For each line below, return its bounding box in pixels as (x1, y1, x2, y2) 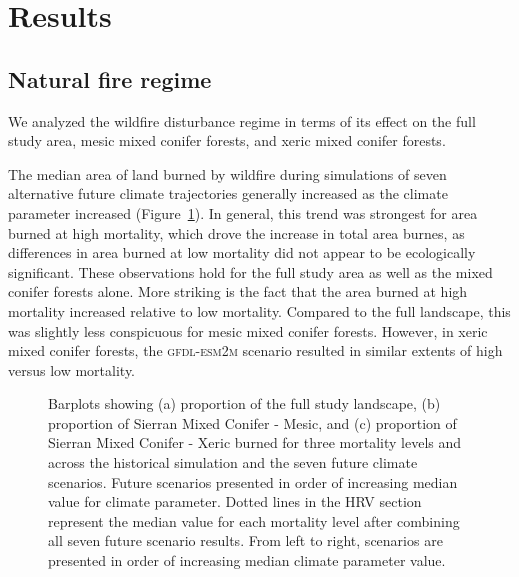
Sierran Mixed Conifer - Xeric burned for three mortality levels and (48, 432, 462, 453)
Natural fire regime (8, 63, 212, 94)
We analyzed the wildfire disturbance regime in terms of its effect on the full (8, 110, 476, 131)
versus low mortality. (8, 359, 136, 380)
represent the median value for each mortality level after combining (48, 510, 460, 531)
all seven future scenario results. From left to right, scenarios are (48, 530, 443, 551)
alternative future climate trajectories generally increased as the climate (8, 183, 448, 204)
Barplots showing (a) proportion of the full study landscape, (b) (48, 393, 441, 414)
